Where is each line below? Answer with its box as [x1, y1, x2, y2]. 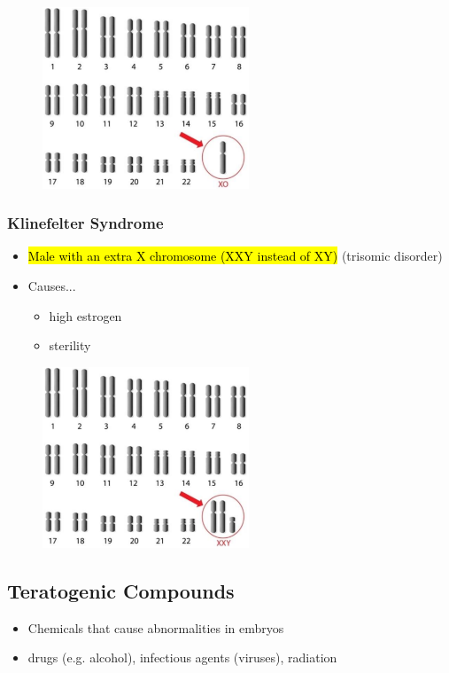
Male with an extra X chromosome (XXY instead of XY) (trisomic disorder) [27, 247, 443, 265]
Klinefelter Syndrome [7, 212, 164, 234]
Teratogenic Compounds [7, 576, 235, 604]
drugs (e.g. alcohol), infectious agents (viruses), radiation [27, 648, 337, 667]
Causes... [27, 277, 76, 295]
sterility [49, 336, 91, 355]
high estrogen [49, 306, 122, 325]
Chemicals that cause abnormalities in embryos [27, 618, 284, 637]
